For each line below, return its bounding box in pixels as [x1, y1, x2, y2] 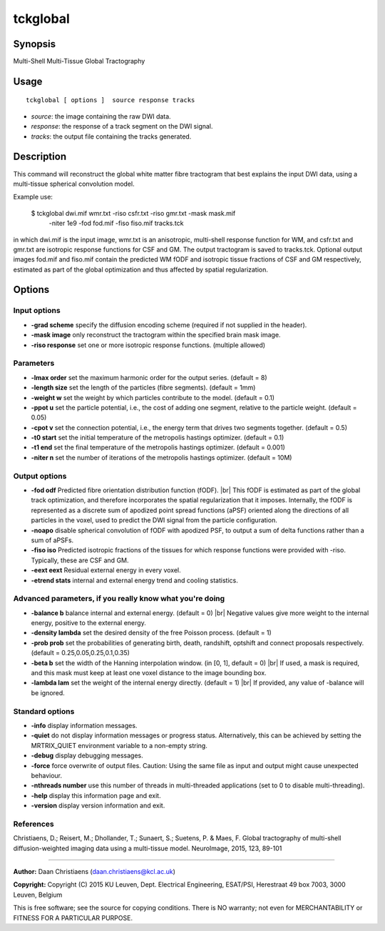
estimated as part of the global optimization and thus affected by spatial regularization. [13, 265, 269, 274]
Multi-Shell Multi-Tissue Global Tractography [13, 57, 145, 66]
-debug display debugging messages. [31, 751, 144, 760]
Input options [13, 306, 61, 316]
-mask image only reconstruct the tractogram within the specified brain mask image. [31, 331, 281, 339]
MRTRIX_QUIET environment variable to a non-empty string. [31, 741, 208, 750]
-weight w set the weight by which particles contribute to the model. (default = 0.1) [31, 393, 274, 402]
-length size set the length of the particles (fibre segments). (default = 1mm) [31, 383, 256, 392]
